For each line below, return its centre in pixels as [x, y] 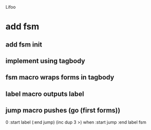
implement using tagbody [46, 61]
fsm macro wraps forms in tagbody [60, 77]
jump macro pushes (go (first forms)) [63, 110]
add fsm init [24, 44]
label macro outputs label [45, 94]
